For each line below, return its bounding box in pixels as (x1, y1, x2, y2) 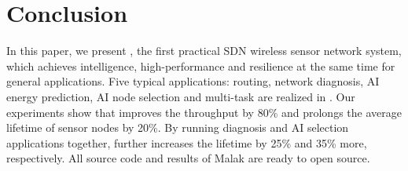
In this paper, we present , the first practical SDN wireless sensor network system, (6, 42, 402, 59)
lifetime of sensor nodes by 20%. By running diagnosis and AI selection (6, 119, 349, 136)
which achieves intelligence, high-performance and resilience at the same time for (6, 57, 395, 74)
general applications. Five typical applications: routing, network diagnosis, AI (6, 73, 380, 89)
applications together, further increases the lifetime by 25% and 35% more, (6, 134, 367, 151)
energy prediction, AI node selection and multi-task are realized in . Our (6, 88, 355, 104)
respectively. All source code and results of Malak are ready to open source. (6, 150, 370, 166)
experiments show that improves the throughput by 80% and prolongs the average (6, 104, 402, 120)
